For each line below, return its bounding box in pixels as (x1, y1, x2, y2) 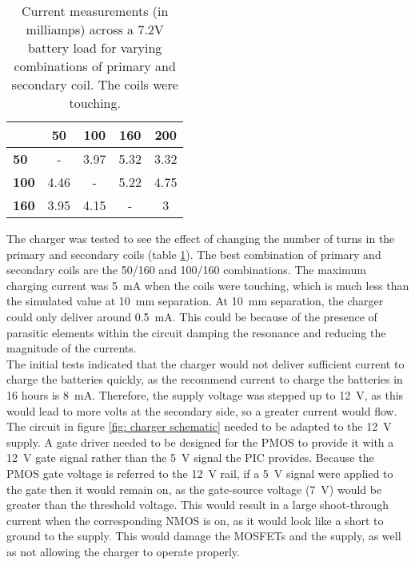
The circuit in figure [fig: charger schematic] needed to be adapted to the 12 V (6, 418, 392, 435)
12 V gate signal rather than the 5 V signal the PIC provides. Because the (6, 449, 374, 466)
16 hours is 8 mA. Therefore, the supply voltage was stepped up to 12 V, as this (6, 386, 404, 403)
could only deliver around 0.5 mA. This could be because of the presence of (6, 308, 377, 324)
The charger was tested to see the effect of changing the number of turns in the (6, 230, 395, 246)
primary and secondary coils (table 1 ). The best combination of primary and (6, 245, 381, 262)
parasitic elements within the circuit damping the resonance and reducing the (6, 324, 386, 340)
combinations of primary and (14, 57, 176, 75)
